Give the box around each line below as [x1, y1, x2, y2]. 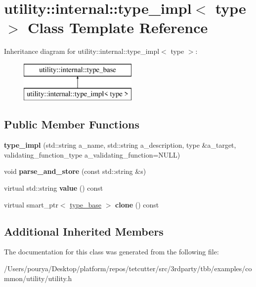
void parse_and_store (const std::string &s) [4, 166, 146, 176]
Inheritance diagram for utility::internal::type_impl [4, 46, 160, 56]
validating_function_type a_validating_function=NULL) [4, 149, 180, 160]
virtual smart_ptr [4, 199, 58, 209]
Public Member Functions [4, 117, 139, 132]
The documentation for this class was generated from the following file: [4, 246, 219, 257]
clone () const [115, 199, 159, 209]
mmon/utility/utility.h [4, 273, 72, 283]
